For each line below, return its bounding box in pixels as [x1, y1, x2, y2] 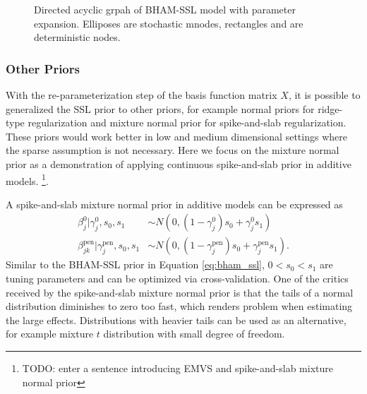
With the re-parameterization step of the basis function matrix [6, 88, 277, 102]
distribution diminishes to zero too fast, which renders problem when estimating [6, 299, 353, 314]
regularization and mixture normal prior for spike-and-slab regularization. [28, 115, 347, 130]
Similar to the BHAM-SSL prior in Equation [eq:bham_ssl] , [6, 257, 265, 272]
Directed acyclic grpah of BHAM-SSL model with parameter [34, 2, 296, 16]
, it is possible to [288, 88, 361, 102]
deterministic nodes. [34, 30, 121, 44]
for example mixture [6, 326, 94, 341]
